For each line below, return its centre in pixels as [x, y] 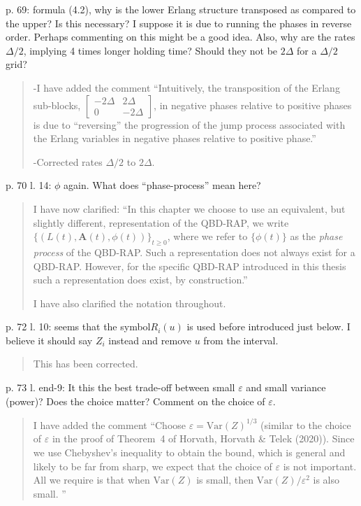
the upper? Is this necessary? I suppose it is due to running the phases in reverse [179, 23]
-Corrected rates [68, 161]
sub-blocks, [57, 105]
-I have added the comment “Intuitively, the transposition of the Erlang [186, 87]
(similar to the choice [306, 424]
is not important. [320, 466]
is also [326, 480]
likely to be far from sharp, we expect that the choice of [153, 466]
